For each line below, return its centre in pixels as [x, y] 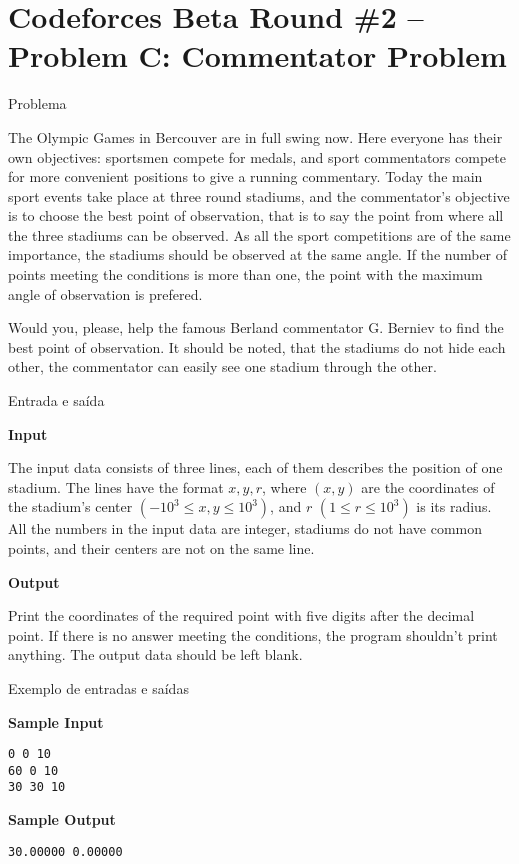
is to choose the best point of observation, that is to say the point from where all [256, 215]
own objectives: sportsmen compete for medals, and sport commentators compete [257, 156]
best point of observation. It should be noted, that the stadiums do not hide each [257, 346]
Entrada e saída [56, 400]
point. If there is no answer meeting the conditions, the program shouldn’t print [253, 634]
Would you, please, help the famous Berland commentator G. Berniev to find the [256, 327]
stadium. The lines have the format [116, 486]
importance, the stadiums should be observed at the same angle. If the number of [258, 254]
